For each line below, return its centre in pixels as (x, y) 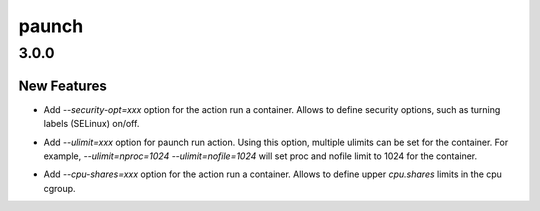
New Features (62, 85)
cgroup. (59, 188)
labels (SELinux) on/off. (91, 124)
